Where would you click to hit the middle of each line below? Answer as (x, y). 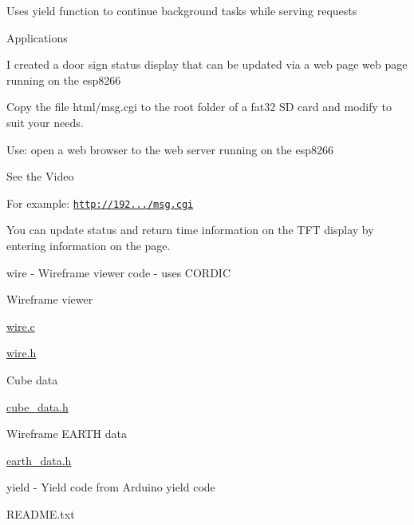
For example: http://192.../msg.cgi (100, 203)
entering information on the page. (89, 245)
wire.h (22, 353)
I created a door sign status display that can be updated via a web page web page (207, 64)
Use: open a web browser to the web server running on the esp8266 (170, 149)
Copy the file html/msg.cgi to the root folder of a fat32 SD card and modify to (199, 107)
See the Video (40, 176)
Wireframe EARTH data (67, 434)
